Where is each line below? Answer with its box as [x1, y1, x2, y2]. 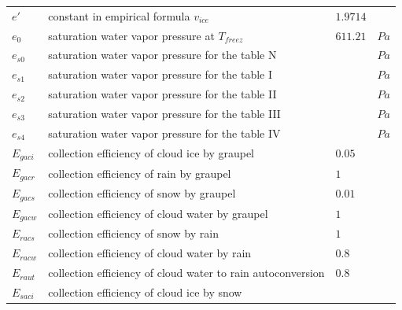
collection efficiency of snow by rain [48, 225, 219, 242]
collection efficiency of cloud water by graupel [48, 205, 268, 222]
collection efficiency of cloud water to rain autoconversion [48, 264, 325, 281]
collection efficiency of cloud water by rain [48, 245, 252, 261]
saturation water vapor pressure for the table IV [48, 124, 281, 141]
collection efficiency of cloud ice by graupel [48, 145, 255, 161]
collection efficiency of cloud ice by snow [48, 284, 242, 300]
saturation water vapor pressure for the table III [48, 105, 281, 121]
